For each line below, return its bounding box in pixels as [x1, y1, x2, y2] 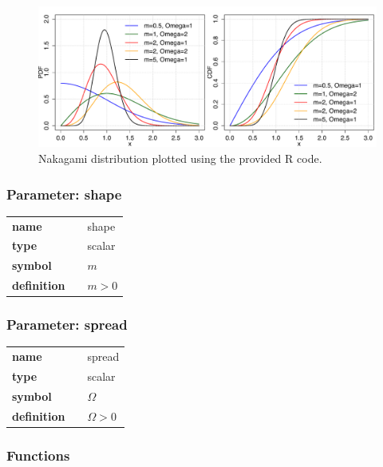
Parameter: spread [6, 315, 128, 334]
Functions [6, 445, 70, 465]
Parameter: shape [6, 184, 122, 204]
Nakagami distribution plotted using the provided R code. [38, 149, 322, 166]
